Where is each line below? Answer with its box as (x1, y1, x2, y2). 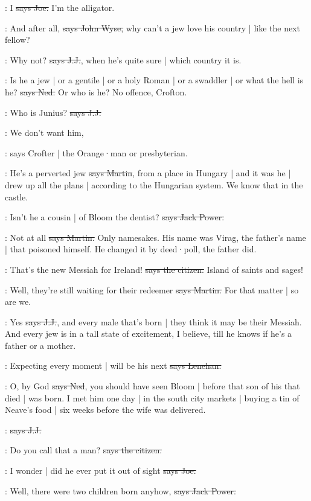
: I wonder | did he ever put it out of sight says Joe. (5, 464, 196, 477)
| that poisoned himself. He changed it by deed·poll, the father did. (5, 243, 257, 255)
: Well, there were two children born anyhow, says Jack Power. (5, 484, 236, 497)
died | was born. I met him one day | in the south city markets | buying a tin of (5, 391, 300, 404)
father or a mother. (5, 339, 76, 351)
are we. (5, 295, 31, 308)
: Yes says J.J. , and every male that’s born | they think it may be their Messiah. (5, 315, 302, 328)
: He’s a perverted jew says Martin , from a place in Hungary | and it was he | (5, 167, 291, 179)
